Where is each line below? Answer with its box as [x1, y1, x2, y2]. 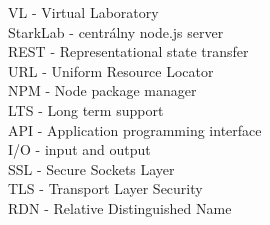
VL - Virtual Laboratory [8, 2, 159, 22]
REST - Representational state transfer [8, 41, 249, 62]
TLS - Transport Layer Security [8, 178, 203, 199]
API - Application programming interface [8, 119, 262, 140]
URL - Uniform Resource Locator [8, 60, 214, 81]
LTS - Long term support [8, 99, 164, 120]
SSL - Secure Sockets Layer [8, 158, 175, 179]
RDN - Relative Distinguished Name [8, 197, 232, 218]
